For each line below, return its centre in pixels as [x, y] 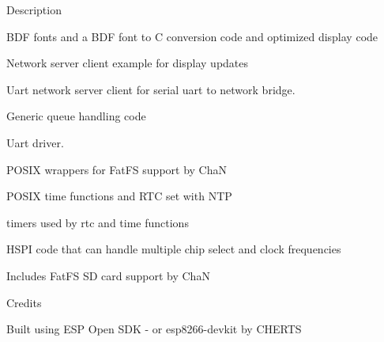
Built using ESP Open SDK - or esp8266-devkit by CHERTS [154, 329]
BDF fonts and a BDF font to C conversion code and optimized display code [192, 36]
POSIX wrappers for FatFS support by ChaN [117, 169]
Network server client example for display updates [128, 63]
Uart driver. [35, 142]
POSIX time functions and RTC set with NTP [119, 196]
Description [34, 9]
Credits [24, 302]
